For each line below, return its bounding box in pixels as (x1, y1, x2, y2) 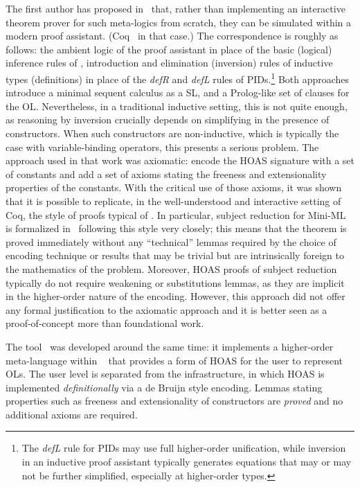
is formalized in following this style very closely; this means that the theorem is (6, 221, 347, 236)
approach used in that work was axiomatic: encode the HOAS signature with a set (6, 153, 355, 168)
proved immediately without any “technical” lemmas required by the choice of (6, 234, 336, 249)
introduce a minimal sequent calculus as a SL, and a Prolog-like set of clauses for (6, 85, 350, 100)
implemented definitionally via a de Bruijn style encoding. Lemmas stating (6, 380, 323, 394)
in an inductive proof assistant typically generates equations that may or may (21, 454, 352, 469)
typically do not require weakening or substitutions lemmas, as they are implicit (6, 275, 345, 290)
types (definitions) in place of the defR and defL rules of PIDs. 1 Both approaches (6, 69, 350, 86)
